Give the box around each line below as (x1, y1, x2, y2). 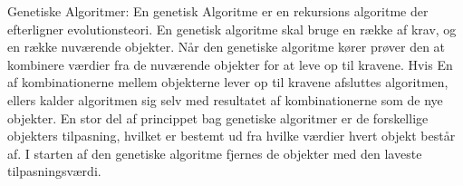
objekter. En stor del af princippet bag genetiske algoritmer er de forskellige (7, 108, 429, 127)
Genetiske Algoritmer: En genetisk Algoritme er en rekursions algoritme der (7, 2, 429, 20)
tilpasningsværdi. (7, 162, 101, 181)
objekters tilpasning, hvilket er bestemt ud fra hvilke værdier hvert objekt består (7, 126, 456, 145)
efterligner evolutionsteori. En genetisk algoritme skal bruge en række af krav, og (7, 19, 457, 38)
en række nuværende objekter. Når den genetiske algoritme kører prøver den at (7, 37, 446, 56)
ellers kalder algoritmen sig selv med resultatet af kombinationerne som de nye (7, 90, 443, 109)
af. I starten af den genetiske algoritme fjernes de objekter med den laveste (7, 143, 422, 162)
